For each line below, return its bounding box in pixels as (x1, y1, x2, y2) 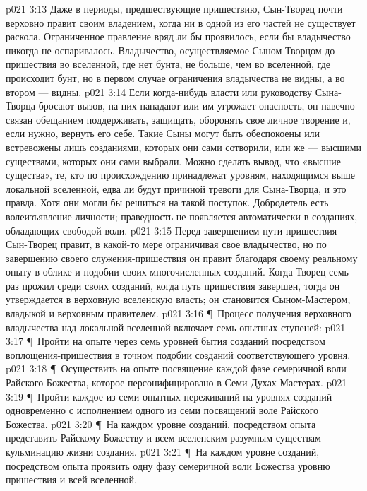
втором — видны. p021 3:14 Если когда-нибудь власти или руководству (6, 84, 313, 99)
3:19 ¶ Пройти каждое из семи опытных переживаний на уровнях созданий (6, 389, 332, 403)
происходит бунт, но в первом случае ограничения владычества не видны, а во (6, 70, 345, 85)
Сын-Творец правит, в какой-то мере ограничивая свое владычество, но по (6, 237, 327, 252)
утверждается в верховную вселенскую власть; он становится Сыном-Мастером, (6, 292, 351, 307)
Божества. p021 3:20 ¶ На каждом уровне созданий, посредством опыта (6, 416, 316, 431)
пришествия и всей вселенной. (6, 472, 137, 487)
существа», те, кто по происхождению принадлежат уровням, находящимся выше (6, 167, 356, 182)
